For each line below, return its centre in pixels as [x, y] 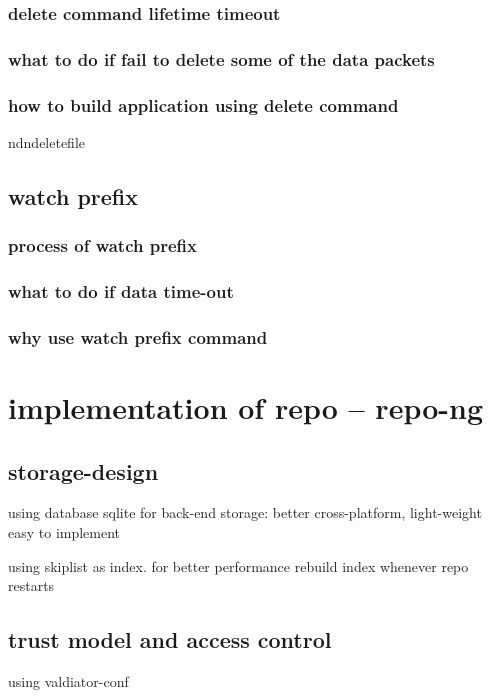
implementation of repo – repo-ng [245, 407]
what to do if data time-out [121, 291]
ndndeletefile [47, 141]
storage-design [83, 470]
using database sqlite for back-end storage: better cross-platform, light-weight [245, 512]
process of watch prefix [102, 245]
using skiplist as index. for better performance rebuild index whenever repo [238, 565]
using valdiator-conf [68, 680]
